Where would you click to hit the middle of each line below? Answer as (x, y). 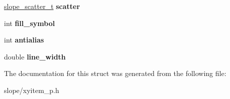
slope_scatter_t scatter (42, 6)
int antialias (24, 40)
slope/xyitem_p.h (32, 90)
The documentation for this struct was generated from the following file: (115, 73)
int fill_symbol (30, 23)
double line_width (35, 56)
